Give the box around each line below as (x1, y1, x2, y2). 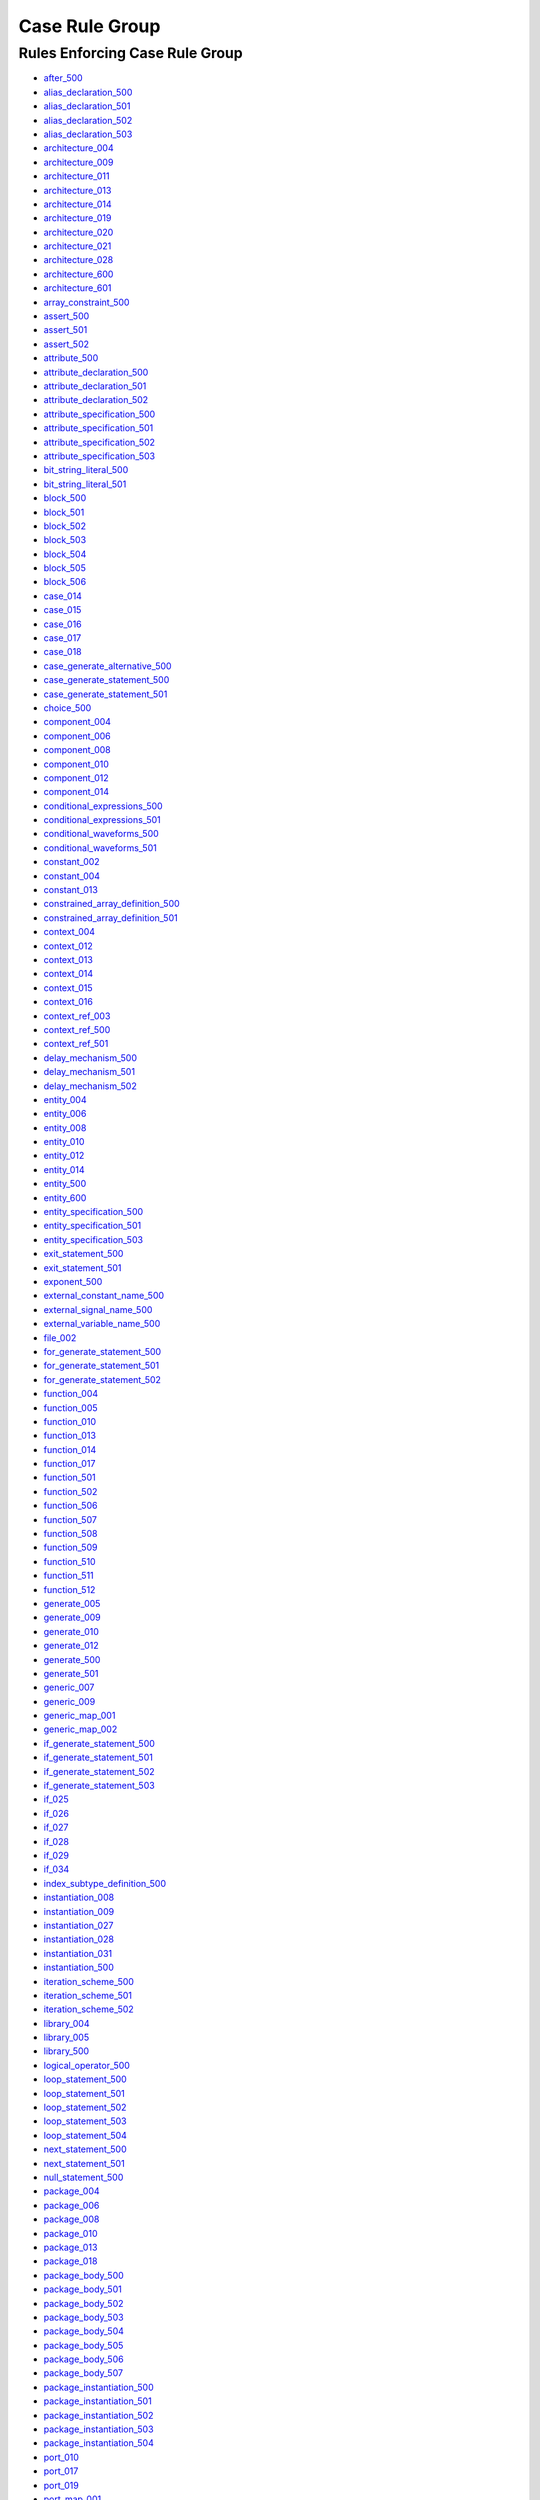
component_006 (43, 730, 112, 742)
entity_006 (43, 1108, 87, 1120)
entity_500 (43, 1178, 87, 1190)
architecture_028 (43, 254, 114, 266)
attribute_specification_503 (43, 450, 155, 462)
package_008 (43, 2213, 100, 2225)
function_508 (43, 1528, 98, 1540)
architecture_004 (43, 142, 114, 154)
